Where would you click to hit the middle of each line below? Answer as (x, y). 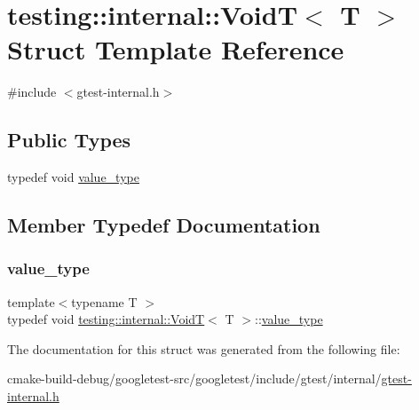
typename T (104, 301)
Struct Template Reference (176, 49)
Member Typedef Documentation (164, 225)
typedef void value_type (73, 177)
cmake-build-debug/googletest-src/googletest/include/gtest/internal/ (194, 378)
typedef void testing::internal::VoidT (106, 319)
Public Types (69, 140)
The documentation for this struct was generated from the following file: (204, 348)
